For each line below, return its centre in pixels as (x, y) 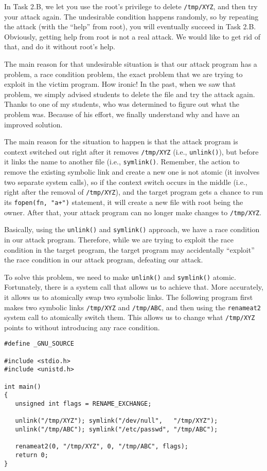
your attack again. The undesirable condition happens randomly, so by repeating (131, 16)
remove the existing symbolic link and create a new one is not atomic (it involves (132, 172)
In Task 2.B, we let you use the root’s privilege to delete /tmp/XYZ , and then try (131, 6)
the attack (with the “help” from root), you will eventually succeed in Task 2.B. (130, 26)
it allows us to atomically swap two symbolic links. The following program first (129, 297)
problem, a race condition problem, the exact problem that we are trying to (123, 74)
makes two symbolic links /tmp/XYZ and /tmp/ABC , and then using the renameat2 (132, 307)
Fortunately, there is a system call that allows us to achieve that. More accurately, (134, 287)
